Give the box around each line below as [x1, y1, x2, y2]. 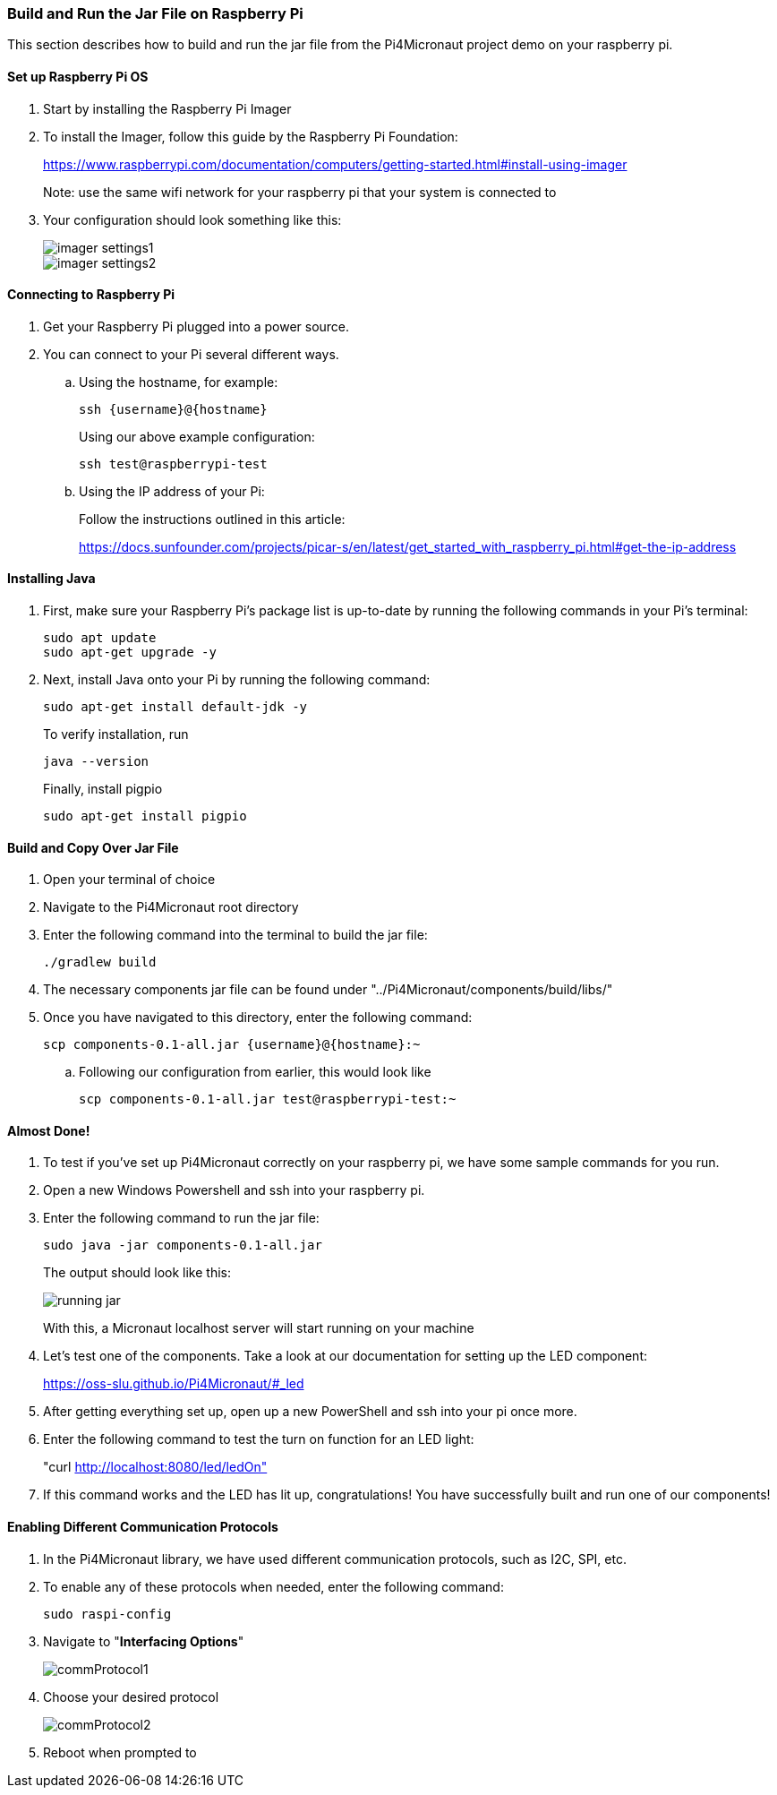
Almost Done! [7, 1122, 90, 1138]
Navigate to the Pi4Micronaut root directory [43, 899, 299, 915]
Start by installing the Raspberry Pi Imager [43, 100, 292, 116]
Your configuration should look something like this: [43, 211, 342, 228]
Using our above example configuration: [79, 428, 315, 444]
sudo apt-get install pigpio [43, 809, 247, 824]
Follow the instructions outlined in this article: [79, 511, 346, 527]
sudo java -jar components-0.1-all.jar [43, 1238, 322, 1253]
